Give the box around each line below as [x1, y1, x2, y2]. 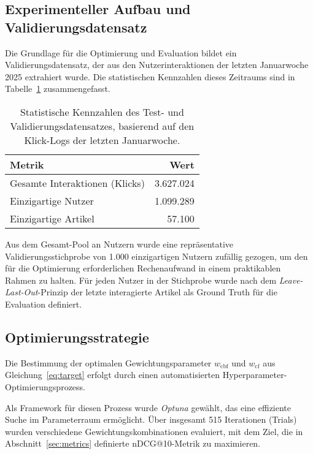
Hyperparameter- [222, 368, 287, 381]
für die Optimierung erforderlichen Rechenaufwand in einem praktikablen [5, 262, 281, 274]
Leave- [279, 273, 303, 286]
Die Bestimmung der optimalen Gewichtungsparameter [5, 356, 212, 369]
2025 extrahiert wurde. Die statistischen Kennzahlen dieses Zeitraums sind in [5, 70, 295, 83]
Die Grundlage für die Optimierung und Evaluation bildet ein [5, 46, 237, 59]
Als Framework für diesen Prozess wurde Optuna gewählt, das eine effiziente [5, 401, 292, 414]
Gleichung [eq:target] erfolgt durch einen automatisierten [5, 368, 220, 381]
